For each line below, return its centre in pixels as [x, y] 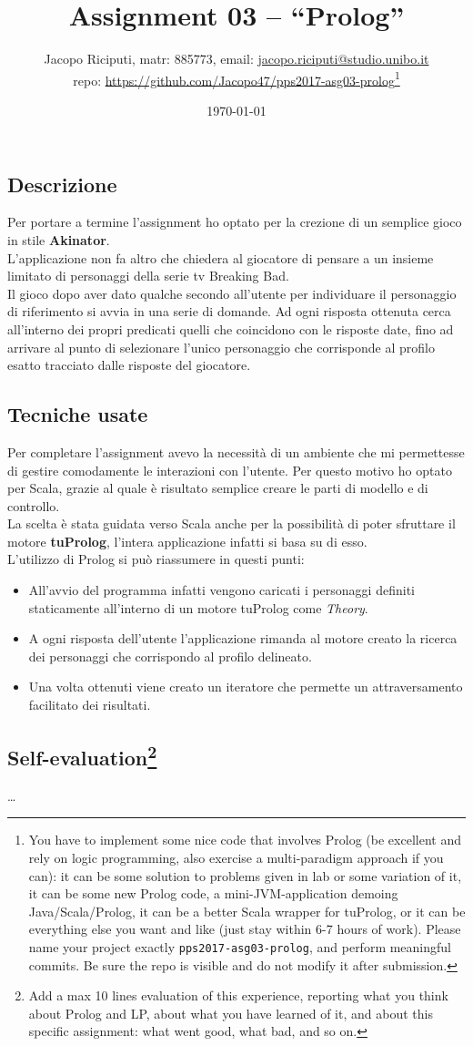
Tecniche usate [78, 414]
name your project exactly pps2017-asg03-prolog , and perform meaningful [240, 947]
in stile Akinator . [59, 239]
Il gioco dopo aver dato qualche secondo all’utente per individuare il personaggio [232, 293]
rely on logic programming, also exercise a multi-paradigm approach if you [236, 858]
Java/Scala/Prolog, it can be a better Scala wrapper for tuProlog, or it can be [247, 911]
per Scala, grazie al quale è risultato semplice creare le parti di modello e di [218, 488]
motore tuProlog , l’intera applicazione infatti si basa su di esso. [187, 541]
